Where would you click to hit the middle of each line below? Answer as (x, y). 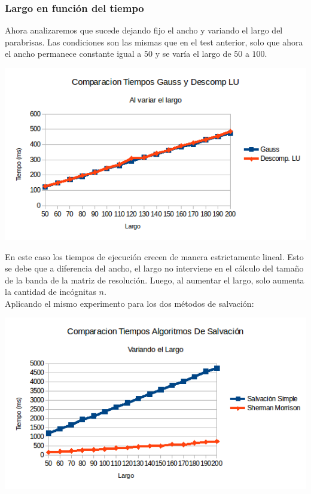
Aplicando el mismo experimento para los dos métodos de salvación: (129, 303)
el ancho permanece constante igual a (73, 54)
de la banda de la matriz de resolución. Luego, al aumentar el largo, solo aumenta (155, 280)
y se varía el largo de (193, 54)
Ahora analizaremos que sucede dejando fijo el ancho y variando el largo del (144, 30)
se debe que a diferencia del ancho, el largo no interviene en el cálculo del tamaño (154, 268)
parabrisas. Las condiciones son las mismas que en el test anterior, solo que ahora (154, 42)
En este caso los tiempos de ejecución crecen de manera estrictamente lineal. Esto (154, 256)
